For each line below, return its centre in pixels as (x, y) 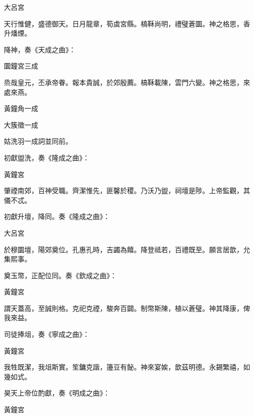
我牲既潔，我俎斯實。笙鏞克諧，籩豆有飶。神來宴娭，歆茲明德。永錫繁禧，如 (127, 367)
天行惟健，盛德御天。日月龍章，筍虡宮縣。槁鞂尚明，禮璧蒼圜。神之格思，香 (127, 23)
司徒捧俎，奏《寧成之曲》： (47, 334)
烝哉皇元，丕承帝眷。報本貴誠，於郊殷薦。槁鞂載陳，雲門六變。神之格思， (124, 82)
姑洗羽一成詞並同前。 (38, 141)
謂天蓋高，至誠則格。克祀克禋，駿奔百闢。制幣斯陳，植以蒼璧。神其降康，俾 (127, 308)
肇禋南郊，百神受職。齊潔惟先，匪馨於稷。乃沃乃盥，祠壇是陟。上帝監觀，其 (127, 190)
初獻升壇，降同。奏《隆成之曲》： (57, 216)
